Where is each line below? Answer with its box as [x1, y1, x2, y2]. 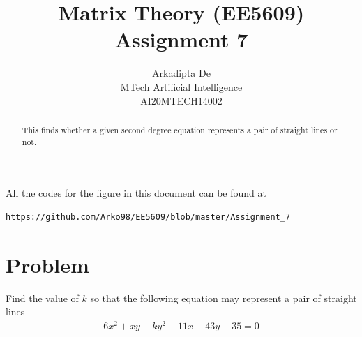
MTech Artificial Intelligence [120, 79, 243, 93]
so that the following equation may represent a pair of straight [90, 290, 357, 305]
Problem [6, 250, 89, 278]
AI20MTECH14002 [140, 93, 223, 107]
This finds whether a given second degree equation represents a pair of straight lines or [22, 123, 338, 135]
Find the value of [6, 290, 79, 305]
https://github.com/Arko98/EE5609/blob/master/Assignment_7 [6, 211, 291, 222]
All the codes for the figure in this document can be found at [6, 186, 266, 200]
